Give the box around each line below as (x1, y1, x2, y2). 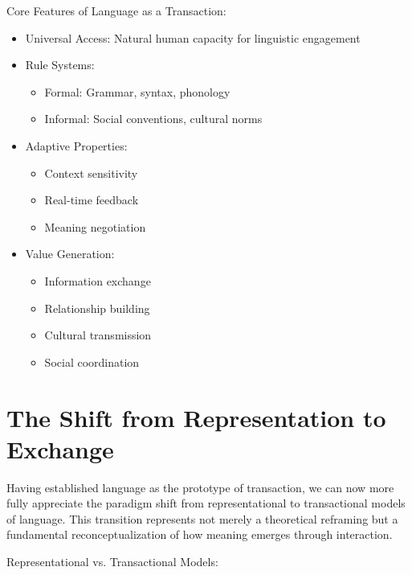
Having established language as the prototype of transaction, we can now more (6, 478, 394, 495)
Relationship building (44, 299, 150, 316)
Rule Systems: (25, 56, 95, 73)
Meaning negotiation (44, 218, 146, 235)
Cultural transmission (44, 327, 152, 343)
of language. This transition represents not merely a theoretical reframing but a (6, 510, 398, 527)
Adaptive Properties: (25, 137, 128, 154)
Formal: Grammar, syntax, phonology (44, 83, 230, 100)
